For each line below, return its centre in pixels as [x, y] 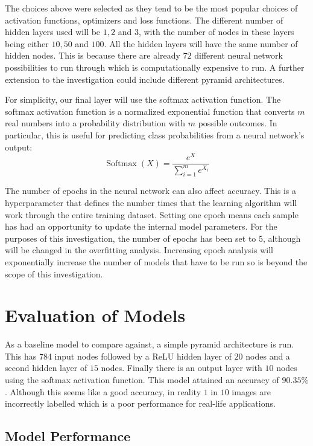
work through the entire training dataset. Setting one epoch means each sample [152, 214]
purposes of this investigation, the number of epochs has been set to [131, 238]
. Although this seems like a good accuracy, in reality [103, 391]
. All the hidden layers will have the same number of [201, 43]
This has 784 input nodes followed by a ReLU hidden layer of [118, 356]
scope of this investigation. [54, 273]
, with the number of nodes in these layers [216, 32]
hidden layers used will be [53, 32]
